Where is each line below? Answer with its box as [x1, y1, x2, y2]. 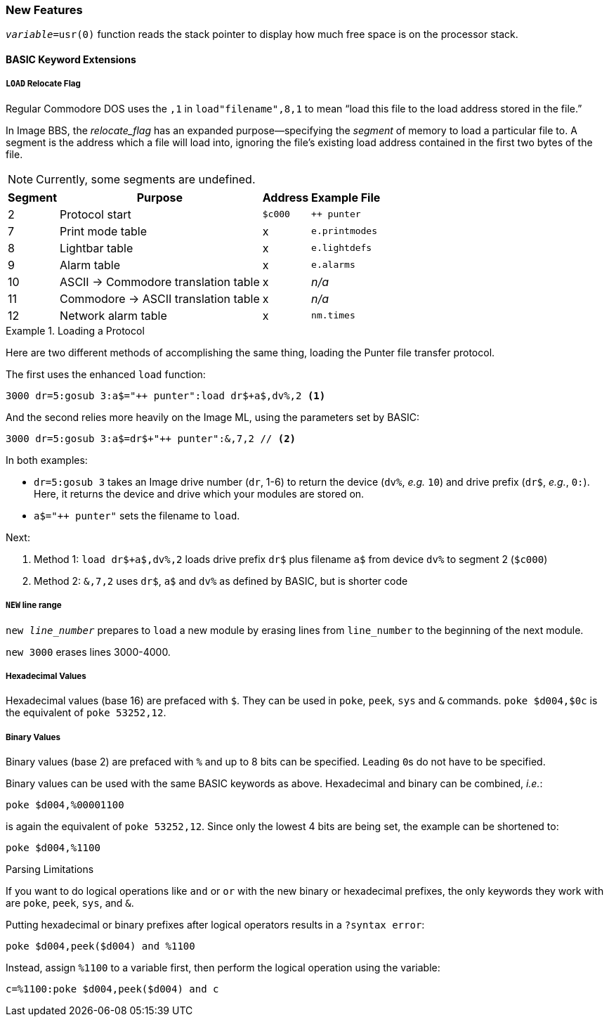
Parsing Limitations [6, 863, 94, 876]
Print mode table [60, 224, 148, 238]
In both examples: [6, 453, 88, 466]
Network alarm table [60, 308, 167, 323]
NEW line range [6, 600, 62, 611]
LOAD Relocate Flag [6, 79, 81, 89]
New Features [6, 3, 83, 17]
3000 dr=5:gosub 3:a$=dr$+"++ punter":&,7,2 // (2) [6, 432, 296, 444]
